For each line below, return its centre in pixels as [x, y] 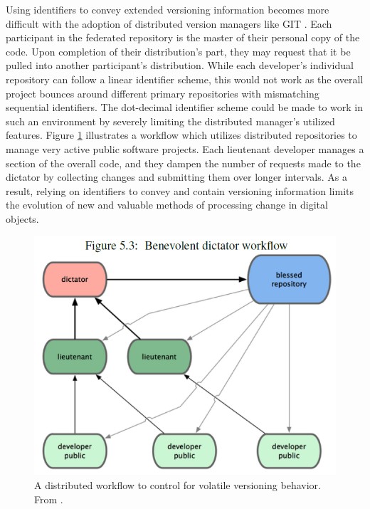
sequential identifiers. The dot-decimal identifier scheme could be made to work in [184, 107]
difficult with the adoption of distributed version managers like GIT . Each [169, 23]
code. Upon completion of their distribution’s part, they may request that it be [178, 51]
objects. [22, 218]
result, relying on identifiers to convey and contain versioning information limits [180, 190]
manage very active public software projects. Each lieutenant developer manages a [185, 148]
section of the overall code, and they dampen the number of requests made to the [183, 163]
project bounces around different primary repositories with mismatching [163, 93]
